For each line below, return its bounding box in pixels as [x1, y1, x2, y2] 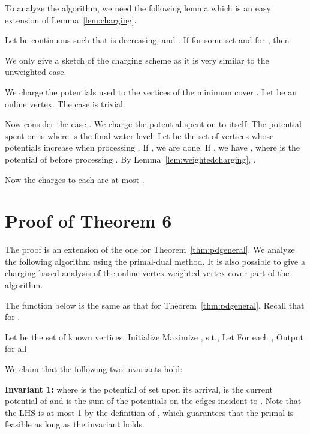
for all [5, 342, 27, 355]
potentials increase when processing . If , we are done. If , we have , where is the [5, 141, 300, 154]
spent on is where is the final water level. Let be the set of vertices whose [5, 129, 274, 142]
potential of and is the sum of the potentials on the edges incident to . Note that [5, 394, 302, 407]
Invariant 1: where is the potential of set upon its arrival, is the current [5, 382, 273, 395]
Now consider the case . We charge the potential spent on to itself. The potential [5, 118, 302, 130]
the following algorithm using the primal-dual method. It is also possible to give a [5, 255, 305, 267]
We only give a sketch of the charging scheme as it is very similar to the [5, 53, 269, 66]
